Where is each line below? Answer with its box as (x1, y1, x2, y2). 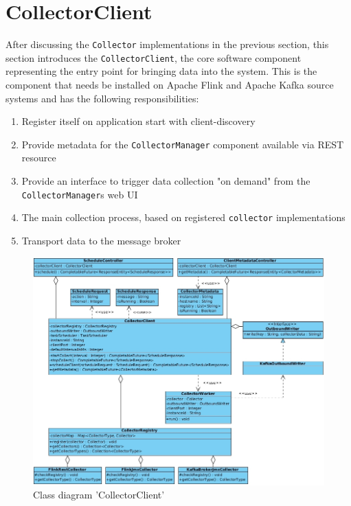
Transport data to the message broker (21, 233, 181, 247)
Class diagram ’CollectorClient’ (33, 487, 165, 502)
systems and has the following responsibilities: (5, 91, 199, 105)
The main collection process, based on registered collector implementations (21, 210, 346, 225)
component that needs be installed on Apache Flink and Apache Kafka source (5, 78, 334, 92)
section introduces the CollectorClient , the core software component (5, 50, 302, 65)
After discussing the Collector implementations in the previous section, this (5, 37, 329, 51)
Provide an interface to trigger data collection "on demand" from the (21, 174, 310, 188)
